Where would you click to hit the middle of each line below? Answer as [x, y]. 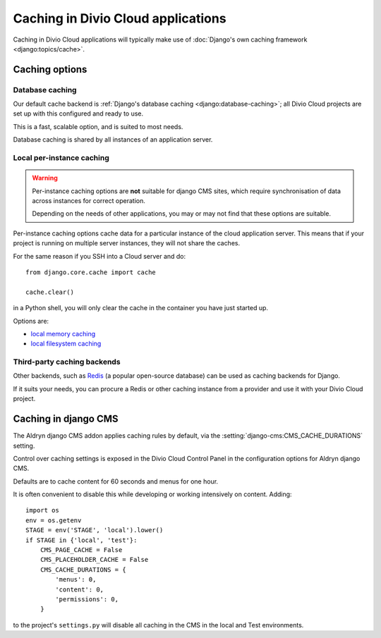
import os [42, 510]
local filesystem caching [66, 344]
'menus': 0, [76, 579]
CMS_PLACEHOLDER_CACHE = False [94, 560]
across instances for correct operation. [89, 201]
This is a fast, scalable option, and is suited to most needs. [98, 126]
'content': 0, [80, 589]
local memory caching [63, 333]
